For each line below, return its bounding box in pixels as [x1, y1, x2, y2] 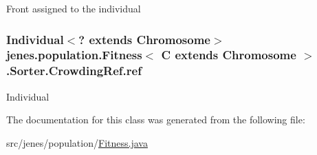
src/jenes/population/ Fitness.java [6, 135, 148, 149]
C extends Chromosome [161, 46, 296, 63]
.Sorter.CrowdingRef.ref [6, 62, 142, 79]
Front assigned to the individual [6, 1, 141, 15]
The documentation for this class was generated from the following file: [6, 112, 305, 127]
